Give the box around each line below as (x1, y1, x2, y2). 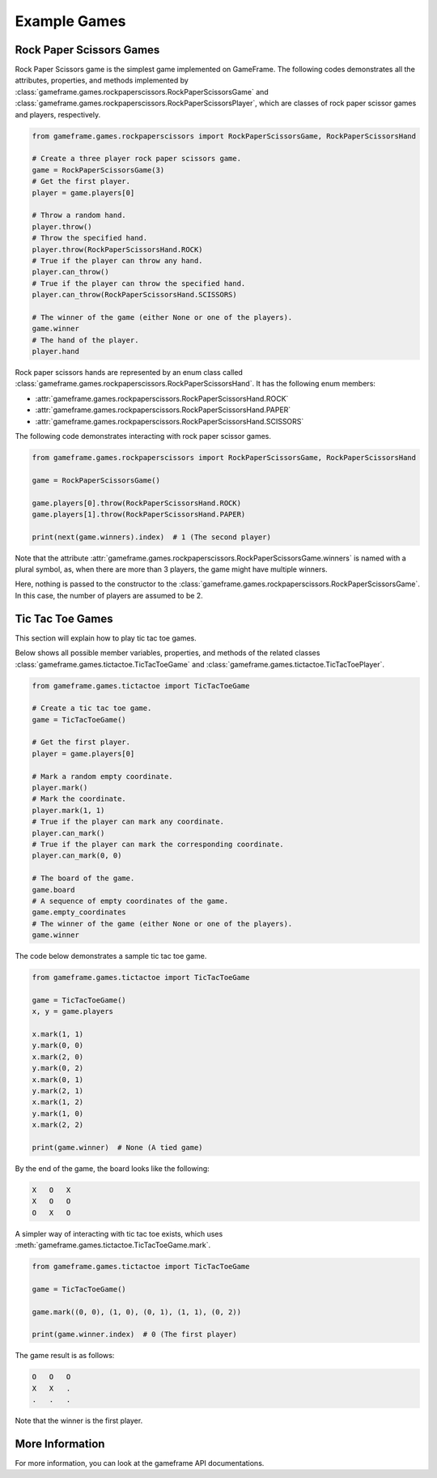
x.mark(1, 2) (32, 1097, 84, 1107)
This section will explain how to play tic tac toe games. (15, 633, 197, 643)
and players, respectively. (15, 109, 101, 119)
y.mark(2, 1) (32, 1086, 84, 1095)
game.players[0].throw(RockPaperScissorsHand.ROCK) (32, 498, 242, 508)
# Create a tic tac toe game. (32, 704, 152, 713)
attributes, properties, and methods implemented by (15, 75, 189, 85)
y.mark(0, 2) (32, 1063, 84, 1073)
